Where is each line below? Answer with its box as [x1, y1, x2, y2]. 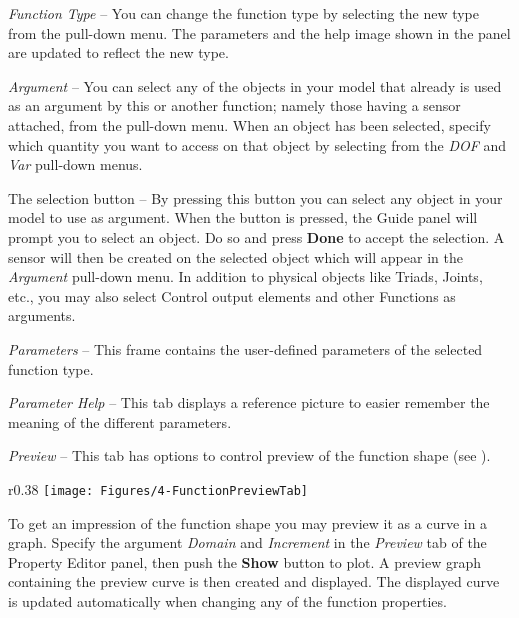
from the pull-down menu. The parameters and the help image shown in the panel [8, 22, 511, 43]
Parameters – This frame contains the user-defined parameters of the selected [8, 338, 483, 359]
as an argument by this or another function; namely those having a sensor [8, 95, 461, 116]
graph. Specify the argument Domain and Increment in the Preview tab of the [8, 532, 487, 553]
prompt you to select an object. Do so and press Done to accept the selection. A [8, 226, 505, 247]
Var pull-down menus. [8, 154, 143, 175]
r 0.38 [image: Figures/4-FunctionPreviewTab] [8, 478, 308, 499]
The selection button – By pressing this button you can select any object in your [8, 187, 503, 208]
